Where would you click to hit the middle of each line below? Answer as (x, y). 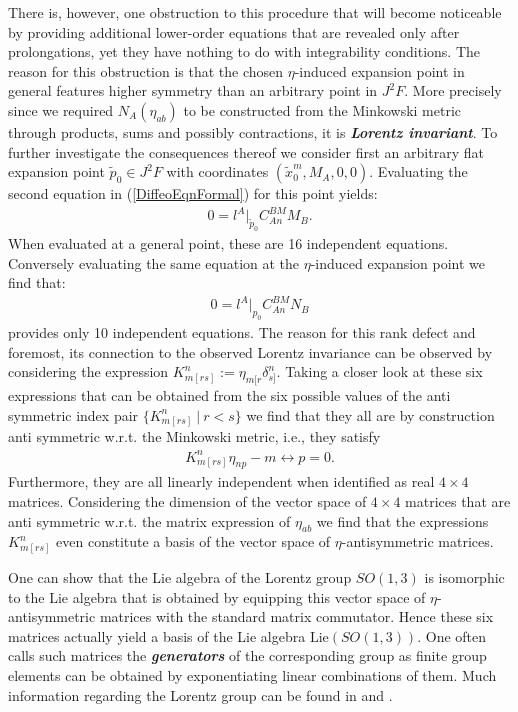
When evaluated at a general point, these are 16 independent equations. (228, 243)
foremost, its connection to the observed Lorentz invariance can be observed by (250, 351)
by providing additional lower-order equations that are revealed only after (234, 31)
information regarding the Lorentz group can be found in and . (200, 694)
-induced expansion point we (398, 262)
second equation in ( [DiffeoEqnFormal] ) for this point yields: (193, 193)
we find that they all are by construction (370, 414)
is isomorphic (464, 577)
